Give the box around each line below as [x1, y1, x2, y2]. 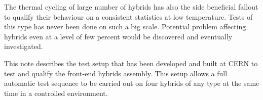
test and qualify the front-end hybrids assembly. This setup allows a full [4, 68, 228, 78]
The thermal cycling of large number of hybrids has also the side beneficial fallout [4, 2, 258, 12]
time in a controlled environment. [4, 87, 108, 98]
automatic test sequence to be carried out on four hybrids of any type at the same [4, 78, 259, 88]
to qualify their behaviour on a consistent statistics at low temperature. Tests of [4, 11, 253, 22]
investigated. [4, 41, 43, 52]
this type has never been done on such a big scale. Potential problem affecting [4, 21, 246, 32]
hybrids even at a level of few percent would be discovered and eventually [4, 31, 233, 41]
